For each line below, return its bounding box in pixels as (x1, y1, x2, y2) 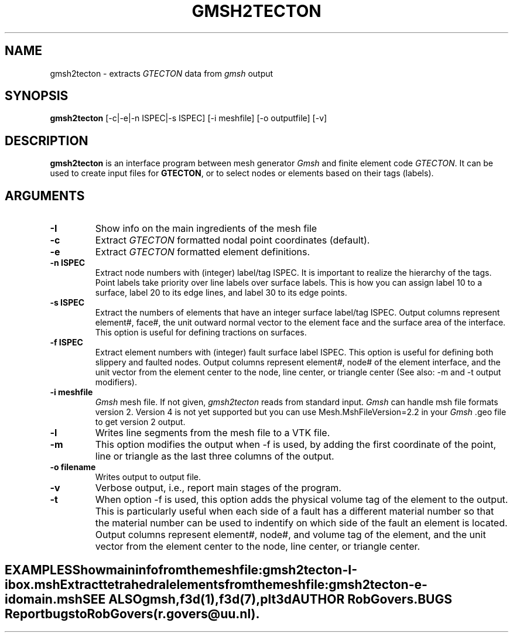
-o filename (50, 462, 96, 472)
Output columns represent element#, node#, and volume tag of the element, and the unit (95, 529, 486, 541)
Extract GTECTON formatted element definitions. (95, 246, 310, 258)
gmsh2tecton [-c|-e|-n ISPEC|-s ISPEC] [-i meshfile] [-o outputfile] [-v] (50, 113, 327, 124)
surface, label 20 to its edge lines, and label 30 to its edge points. (95, 287, 347, 298)
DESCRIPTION (5, 133, 88, 148)
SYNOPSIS (5, 88, 69, 104)
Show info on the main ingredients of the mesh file (95, 222, 317, 235)
